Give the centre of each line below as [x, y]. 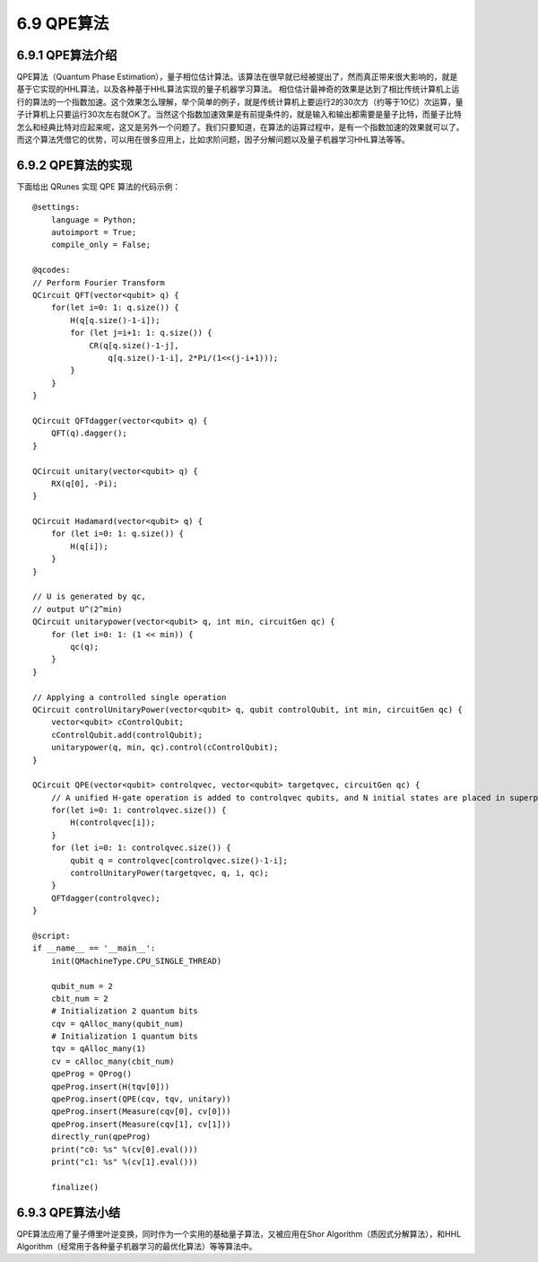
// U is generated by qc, [90, 596]
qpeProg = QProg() [91, 1074]
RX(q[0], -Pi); [84, 483]
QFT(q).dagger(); [89, 434]
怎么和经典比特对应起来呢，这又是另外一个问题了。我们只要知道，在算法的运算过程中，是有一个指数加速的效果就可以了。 [240, 127]
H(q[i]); [89, 546]
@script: [52, 935]
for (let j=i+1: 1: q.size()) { [141, 333]
